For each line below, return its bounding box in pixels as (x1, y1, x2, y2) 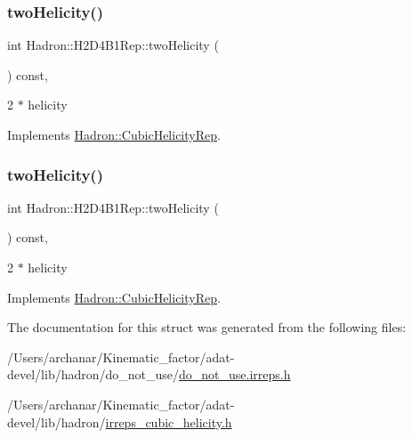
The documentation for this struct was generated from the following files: (7, 318, 407, 337)
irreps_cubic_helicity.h (105, 412, 232, 431)
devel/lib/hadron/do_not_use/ (7, 365, 180, 384)
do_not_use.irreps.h (179, 365, 291, 384)
